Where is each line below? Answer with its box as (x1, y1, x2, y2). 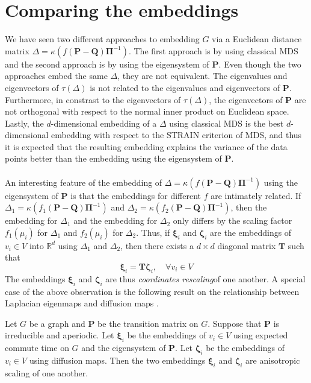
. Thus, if (136, 226, 170, 238)
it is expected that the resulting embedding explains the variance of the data (5, 140, 288, 153)
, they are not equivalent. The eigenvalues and (117, 69, 288, 82)
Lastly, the (5, 116, 44, 129)
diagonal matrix (217, 239, 276, 252)
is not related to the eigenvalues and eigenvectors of (90, 81, 280, 93)
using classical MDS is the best (169, 116, 284, 129)
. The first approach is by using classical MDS (128, 44, 298, 57)
